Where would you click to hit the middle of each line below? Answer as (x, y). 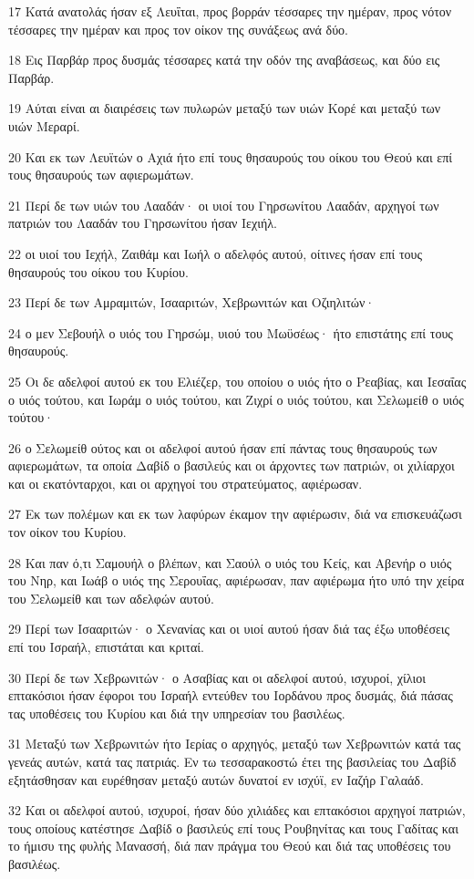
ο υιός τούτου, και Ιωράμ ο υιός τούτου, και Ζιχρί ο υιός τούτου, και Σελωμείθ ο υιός (236, 399)
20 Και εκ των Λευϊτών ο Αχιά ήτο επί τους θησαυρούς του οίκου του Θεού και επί (231, 156)
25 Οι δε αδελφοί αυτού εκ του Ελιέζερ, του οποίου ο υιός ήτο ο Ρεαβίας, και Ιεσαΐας (237, 381)
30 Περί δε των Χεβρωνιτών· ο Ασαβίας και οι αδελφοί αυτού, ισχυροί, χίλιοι (217, 677)
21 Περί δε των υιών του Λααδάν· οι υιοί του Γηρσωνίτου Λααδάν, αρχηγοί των (224, 205)
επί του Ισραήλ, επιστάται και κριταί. (106, 647)
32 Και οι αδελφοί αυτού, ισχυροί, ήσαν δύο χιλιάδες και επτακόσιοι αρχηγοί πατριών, (237, 810)
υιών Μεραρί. (44, 125)
